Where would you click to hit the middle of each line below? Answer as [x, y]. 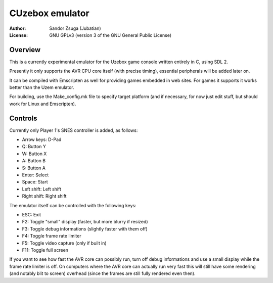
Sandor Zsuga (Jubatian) [75, 28]
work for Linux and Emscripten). [43, 104]
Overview [25, 50]
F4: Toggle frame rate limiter [52, 236]
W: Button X [34, 154]
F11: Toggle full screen [45, 250]
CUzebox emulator [49, 13]
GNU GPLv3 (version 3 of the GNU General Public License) [110, 35]
